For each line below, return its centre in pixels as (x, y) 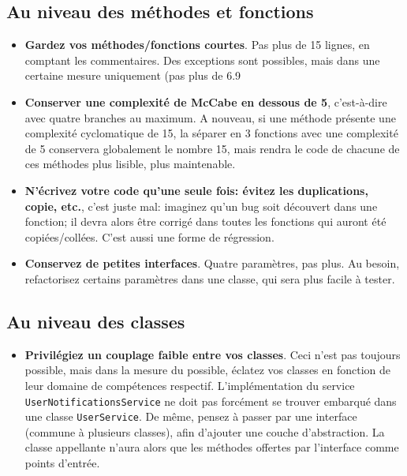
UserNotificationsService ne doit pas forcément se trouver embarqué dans (211, 401)
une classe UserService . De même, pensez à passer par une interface (191, 416)
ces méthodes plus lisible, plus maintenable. (130, 164)
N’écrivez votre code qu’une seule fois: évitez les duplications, (196, 190)
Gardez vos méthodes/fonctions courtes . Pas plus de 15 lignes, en (197, 45)
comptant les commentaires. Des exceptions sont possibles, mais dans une (202, 60)
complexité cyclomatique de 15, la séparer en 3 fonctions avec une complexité (211, 133)
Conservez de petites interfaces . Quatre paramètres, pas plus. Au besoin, (212, 263)
